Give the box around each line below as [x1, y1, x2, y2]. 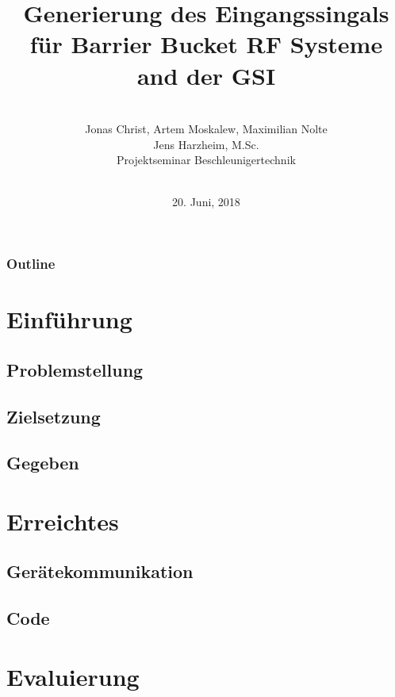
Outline [6, 254, 56, 274]
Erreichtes [6, 504, 119, 537]
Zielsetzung [6, 404, 101, 428]
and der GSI [136, 59, 276, 91]
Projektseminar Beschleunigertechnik [117, 151, 296, 168]
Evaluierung [6, 660, 140, 692]
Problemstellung [6, 357, 144, 381]
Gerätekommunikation [6, 559, 194, 584]
